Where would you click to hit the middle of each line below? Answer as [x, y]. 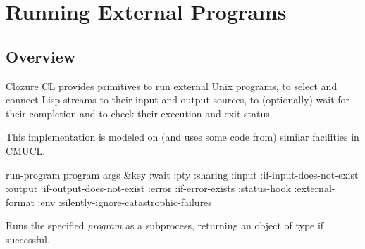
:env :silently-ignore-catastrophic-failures [125, 202]
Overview [41, 56]
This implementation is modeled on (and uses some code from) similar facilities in [182, 137]
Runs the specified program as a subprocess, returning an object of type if [165, 225]
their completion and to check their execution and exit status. [139, 113]
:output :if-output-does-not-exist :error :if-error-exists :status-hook [148, 188]
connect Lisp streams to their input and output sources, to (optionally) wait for [178, 100]
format [20, 202]
